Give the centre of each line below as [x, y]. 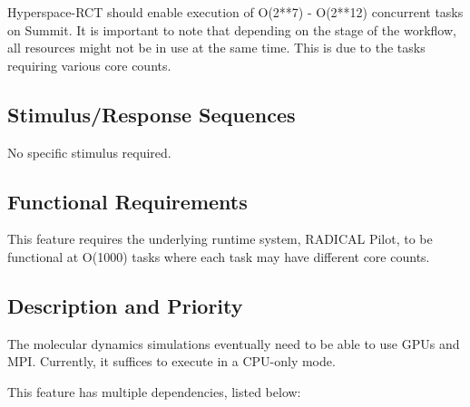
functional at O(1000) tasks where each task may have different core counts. [219, 256]
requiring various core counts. [89, 65]
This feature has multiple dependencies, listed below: [154, 391]
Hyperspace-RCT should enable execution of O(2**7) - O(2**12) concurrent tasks [235, 12]
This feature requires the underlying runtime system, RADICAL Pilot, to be [220, 239]
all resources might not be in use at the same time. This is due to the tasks [216, 48]
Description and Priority [125, 305]
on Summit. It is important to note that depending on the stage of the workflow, [232, 29]
